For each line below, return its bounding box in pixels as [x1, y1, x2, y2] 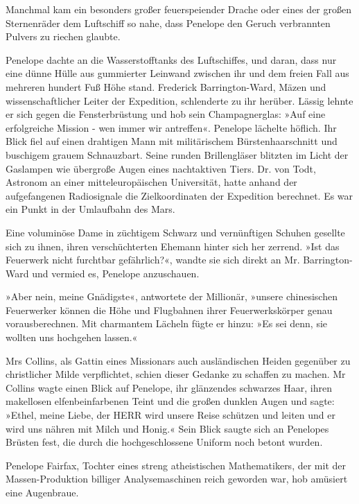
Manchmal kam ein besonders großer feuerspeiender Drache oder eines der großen [6, 2, 351, 16]
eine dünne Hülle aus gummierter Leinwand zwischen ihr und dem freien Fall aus [6, 66, 349, 80]
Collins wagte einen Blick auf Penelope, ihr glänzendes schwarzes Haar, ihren [6, 380, 332, 394]
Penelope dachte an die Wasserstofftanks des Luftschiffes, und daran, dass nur [6, 52, 337, 67]
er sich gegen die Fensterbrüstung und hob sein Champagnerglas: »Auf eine [6, 107, 326, 121]
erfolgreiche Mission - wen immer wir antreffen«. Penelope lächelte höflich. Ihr [6, 120, 337, 134]
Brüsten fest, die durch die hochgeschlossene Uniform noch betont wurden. [6, 435, 323, 449]
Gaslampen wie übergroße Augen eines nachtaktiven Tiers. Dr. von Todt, [6, 161, 316, 175]
